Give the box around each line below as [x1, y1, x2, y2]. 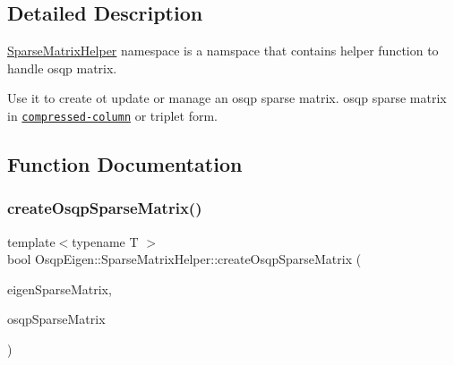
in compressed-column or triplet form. [7, 106, 218, 124]
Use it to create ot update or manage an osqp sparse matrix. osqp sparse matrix [7, 89, 447, 107]
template [7, 232, 56, 250]
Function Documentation [7, 150, 243, 178]
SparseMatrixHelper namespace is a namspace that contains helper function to [7, 41, 439, 60]
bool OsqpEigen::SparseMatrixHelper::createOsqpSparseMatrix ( [7, 250, 362, 268]
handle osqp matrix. [7, 58, 117, 77]
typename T [72, 232, 139, 250]
